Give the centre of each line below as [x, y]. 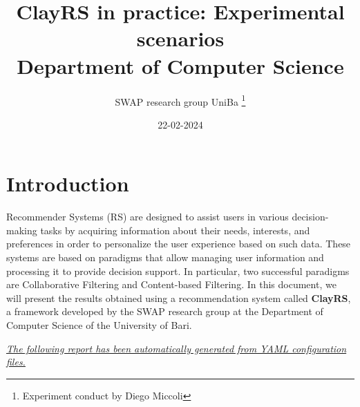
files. [16, 362]
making [22, 230]
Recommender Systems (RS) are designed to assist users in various [148, 217]
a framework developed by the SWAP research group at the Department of [165, 311]
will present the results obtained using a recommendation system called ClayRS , [179, 297]
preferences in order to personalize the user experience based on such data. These [179, 244]
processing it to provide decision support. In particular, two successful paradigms [178, 271]
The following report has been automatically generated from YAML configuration [177, 348]
